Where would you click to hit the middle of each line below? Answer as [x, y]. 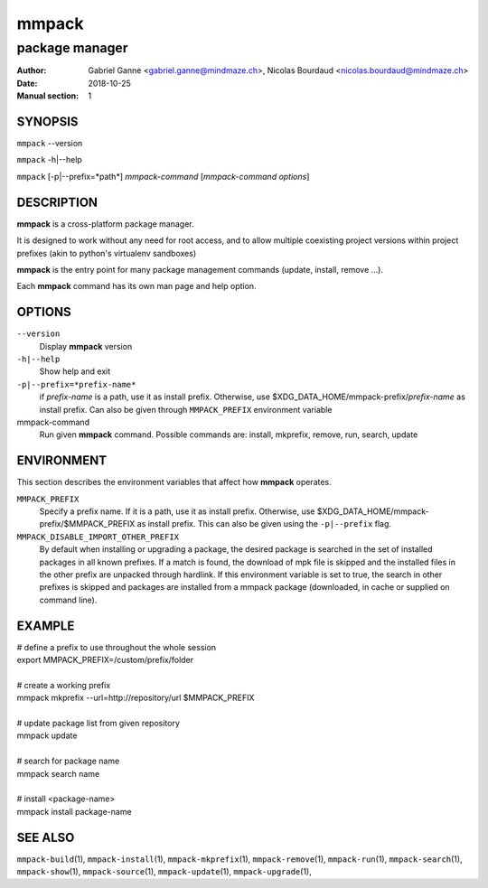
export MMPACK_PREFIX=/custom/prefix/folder [105, 660]
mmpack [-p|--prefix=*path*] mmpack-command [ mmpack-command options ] [163, 176]
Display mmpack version [86, 346]
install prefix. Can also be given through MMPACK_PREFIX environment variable [186, 409]
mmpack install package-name [74, 811]
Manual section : [48, 96]
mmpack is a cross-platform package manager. [105, 224]
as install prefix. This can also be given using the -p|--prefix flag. [264, 524]
